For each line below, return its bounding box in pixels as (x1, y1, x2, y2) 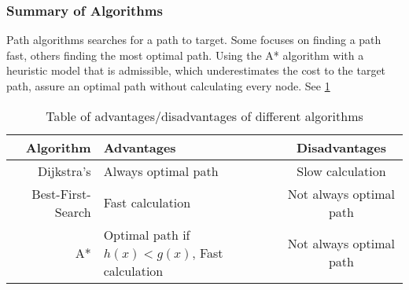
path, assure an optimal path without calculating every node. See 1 (6, 78, 330, 94)
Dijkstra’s (38, 161, 91, 180)
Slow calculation (297, 161, 386, 180)
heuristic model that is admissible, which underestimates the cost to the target (6, 62, 386, 79)
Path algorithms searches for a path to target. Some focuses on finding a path (6, 31, 381, 48)
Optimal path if (103, 225, 190, 244)
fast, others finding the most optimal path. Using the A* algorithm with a (6, 46, 364, 63)
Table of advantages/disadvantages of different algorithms (46, 106, 363, 125)
